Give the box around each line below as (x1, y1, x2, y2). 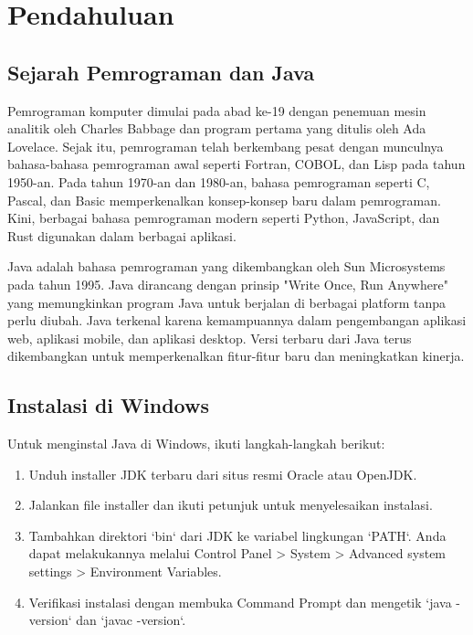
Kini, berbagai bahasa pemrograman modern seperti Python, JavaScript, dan (7, 208, 440, 228)
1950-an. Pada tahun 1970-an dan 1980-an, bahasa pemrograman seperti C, (7, 172, 430, 191)
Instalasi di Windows (7, 391, 210, 419)
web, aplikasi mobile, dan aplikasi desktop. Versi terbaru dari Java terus (7, 328, 412, 347)
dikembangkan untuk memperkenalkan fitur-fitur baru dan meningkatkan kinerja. (7, 346, 465, 365)
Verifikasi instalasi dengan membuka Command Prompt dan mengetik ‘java (28, 592, 452, 611)
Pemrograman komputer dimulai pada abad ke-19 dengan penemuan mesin (7, 101, 426, 120)
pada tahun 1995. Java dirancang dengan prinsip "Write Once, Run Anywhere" (7, 274, 448, 293)
